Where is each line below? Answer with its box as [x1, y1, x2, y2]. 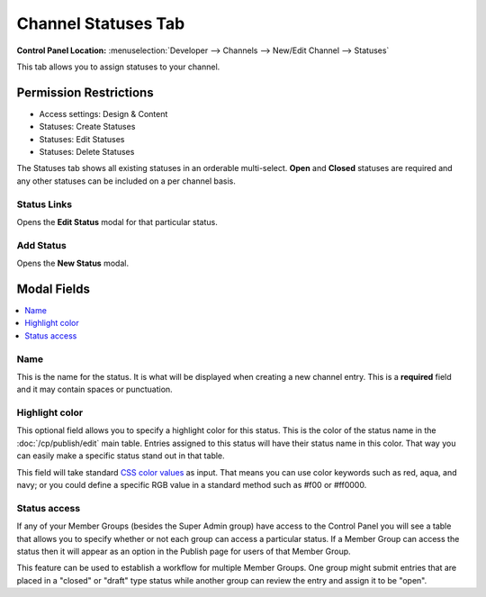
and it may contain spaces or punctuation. [16, 384, 173, 395]
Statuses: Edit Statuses [39, 133, 125, 144]
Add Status [16, 239, 67, 251]
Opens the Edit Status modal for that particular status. [16, 216, 218, 227]
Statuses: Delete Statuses [39, 147, 135, 158]
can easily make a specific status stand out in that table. [16, 450, 225, 461]
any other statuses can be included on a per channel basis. [16, 176, 236, 186]
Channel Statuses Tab [16, 14, 185, 33]
